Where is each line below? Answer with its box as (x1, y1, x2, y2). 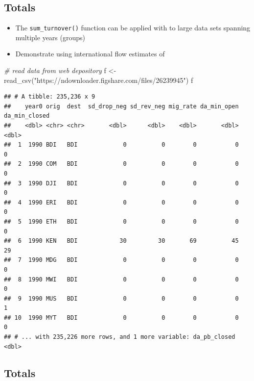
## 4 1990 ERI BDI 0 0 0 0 (4, 199, 239, 206)
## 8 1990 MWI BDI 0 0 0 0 (4, 276, 239, 283)
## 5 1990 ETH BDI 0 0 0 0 (4, 218, 239, 225)
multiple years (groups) (15, 32, 85, 42)
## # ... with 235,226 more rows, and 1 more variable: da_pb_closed (4, 333, 235, 341)
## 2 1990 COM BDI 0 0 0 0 (4, 160, 239, 168)
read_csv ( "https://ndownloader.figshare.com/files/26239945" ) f (4, 75, 193, 85)
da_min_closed (4, 112, 50, 120)
